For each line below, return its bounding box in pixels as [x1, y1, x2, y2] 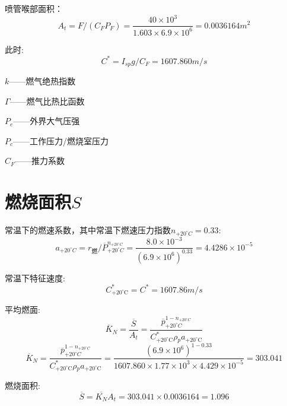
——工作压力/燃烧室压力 [13, 134, 109, 147]
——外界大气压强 [13, 115, 80, 127]
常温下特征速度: [5, 271, 65, 284]
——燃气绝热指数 [9, 75, 76, 87]
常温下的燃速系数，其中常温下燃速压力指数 [5, 224, 171, 236]
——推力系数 [15, 154, 65, 167]
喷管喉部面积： [5, 2, 63, 14]
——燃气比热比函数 [9, 94, 85, 107]
